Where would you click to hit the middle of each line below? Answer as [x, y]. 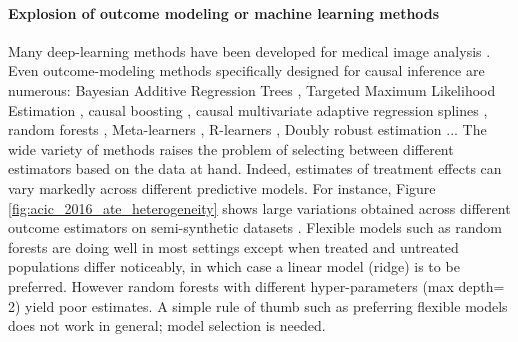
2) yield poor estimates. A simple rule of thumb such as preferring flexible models [258, 305]
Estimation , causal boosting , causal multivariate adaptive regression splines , [248, 109]
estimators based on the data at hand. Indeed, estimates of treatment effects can [255, 168]
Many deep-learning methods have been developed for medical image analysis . [249, 50]
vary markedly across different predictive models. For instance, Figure [222, 187]
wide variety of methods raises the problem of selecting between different [231, 148]
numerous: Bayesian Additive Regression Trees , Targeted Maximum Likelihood [252, 89]
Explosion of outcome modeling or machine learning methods [224, 12]
